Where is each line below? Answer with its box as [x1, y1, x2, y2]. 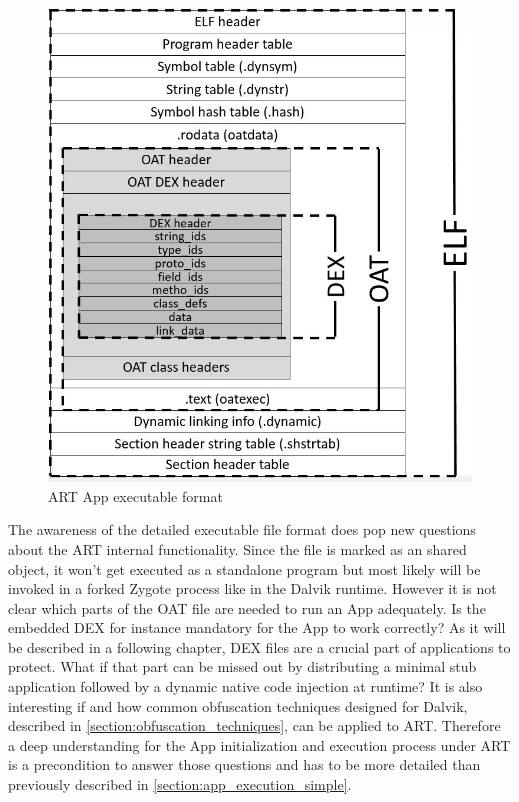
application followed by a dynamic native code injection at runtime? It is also [8, 676, 483, 697]
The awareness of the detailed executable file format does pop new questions [8, 519, 476, 540]
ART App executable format [48, 485, 223, 506]
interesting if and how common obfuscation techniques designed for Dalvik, [8, 695, 468, 716]
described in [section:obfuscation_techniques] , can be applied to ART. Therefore [8, 715, 501, 736]
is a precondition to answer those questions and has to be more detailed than [8, 754, 481, 775]
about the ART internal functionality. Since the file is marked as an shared [8, 538, 467, 559]
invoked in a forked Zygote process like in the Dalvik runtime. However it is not [8, 578, 497, 599]
